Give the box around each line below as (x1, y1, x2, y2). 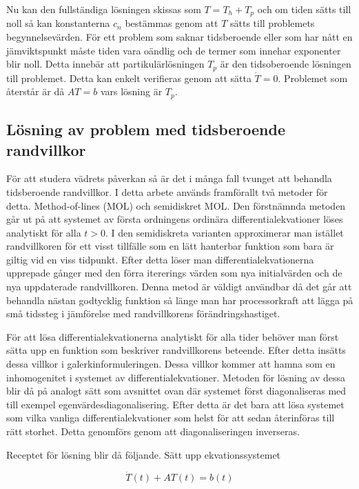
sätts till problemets (229, 16, 315, 30)
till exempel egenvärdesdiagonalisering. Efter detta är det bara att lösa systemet (6, 397, 345, 411)
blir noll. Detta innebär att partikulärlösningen (6, 57, 205, 71)
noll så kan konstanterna (6, 16, 110, 30)
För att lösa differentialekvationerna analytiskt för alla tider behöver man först (6, 329, 339, 343)
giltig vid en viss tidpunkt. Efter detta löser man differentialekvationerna (6, 252, 314, 266)
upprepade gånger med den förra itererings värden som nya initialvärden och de (6, 266, 342, 280)
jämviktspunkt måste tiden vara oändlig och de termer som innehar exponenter (6, 43, 341, 57)
